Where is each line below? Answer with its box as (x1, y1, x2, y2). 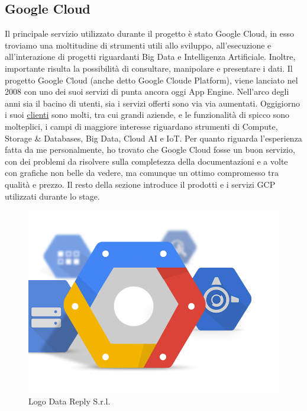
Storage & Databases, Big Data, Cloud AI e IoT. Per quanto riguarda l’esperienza (5, 131, 302, 144)
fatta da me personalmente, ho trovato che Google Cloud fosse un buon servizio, (5, 143, 295, 156)
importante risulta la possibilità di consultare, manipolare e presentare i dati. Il (5, 62, 293, 74)
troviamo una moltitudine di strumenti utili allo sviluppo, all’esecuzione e (5, 38, 272, 51)
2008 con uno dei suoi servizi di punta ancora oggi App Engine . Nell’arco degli (5, 85, 289, 98)
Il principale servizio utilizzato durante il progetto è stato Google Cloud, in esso (5, 27, 295, 40)
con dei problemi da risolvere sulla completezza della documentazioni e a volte (5, 155, 288, 167)
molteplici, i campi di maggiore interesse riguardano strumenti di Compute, (5, 120, 278, 132)
